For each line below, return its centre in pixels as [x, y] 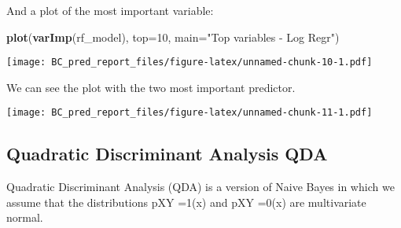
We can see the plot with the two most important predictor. [151, 87]
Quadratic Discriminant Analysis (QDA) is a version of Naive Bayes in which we [200, 187]
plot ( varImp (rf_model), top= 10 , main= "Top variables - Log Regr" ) [173, 37]
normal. [25, 217]
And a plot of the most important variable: [110, 10]
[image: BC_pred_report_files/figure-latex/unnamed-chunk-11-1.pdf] [189, 113]
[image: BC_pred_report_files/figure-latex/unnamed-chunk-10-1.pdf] [189, 63]
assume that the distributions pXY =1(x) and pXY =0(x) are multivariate [186, 202]
